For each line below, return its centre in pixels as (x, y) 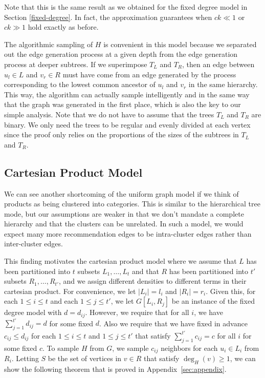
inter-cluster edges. (34, 244)
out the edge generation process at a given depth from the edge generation (121, 54)
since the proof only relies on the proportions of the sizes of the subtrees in (122, 134)
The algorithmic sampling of (49, 44)
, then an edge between (218, 64)
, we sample (130, 348)
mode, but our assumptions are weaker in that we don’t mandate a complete (124, 213)
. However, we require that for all (137, 312)
